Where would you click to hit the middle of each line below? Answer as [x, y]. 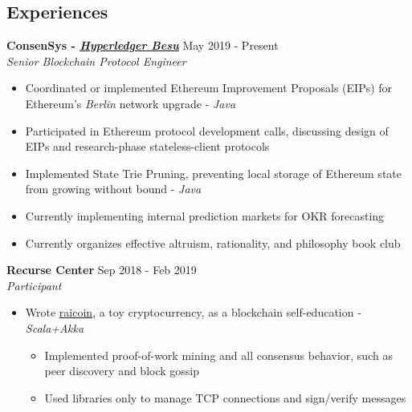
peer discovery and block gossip [122, 371]
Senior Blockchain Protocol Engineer [96, 61]
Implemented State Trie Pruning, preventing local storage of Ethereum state [213, 173]
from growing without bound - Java [113, 189]
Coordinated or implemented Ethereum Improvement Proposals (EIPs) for [209, 88]
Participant [34, 285]
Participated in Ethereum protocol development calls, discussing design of [207, 130]
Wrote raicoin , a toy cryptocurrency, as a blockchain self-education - [193, 312]
